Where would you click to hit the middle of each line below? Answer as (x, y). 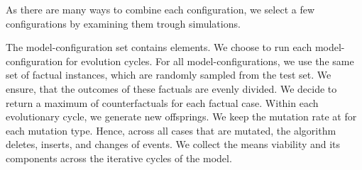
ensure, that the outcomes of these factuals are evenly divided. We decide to (171, 88)
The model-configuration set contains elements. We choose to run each (159, 47)
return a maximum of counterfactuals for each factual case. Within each (162, 102)
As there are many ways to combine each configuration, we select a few (160, 9)
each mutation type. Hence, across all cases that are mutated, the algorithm (171, 130)
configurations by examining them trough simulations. (123, 23)
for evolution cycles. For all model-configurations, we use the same (210, 61)
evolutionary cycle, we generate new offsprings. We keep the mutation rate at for (181, 117)
